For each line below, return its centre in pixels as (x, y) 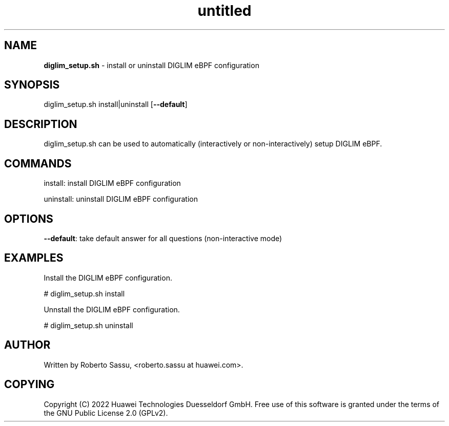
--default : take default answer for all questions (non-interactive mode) (163, 238)
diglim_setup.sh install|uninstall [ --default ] (116, 104)
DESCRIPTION (41, 124)
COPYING (29, 385)
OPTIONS (29, 219)
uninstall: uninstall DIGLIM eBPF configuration (121, 199)
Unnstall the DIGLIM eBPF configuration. (112, 309)
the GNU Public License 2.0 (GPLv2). (106, 413)
